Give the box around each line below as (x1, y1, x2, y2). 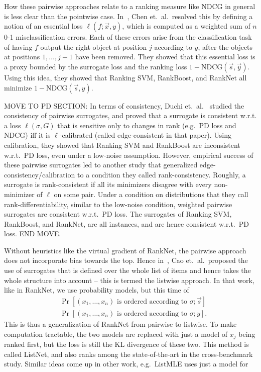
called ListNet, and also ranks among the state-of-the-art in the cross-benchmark (4, 348, 253, 359)
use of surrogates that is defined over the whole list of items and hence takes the (4, 265, 251, 275)
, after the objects (198, 41, 253, 52)
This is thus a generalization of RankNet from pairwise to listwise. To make (4, 318, 237, 329)
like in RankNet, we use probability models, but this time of (4, 285, 189, 295)
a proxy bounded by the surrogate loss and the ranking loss (4, 61, 187, 71)
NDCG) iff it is (4, 130, 51, 140)
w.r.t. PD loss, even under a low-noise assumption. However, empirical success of (4, 149, 253, 160)
